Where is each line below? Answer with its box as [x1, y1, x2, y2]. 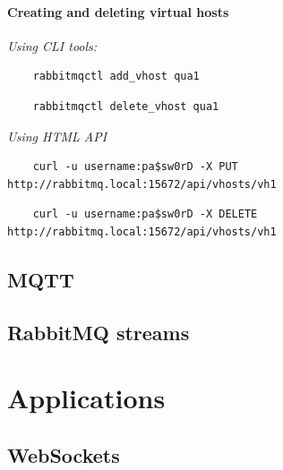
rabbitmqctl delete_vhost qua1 [32, 99, 219, 113]
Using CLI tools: [7, 36, 98, 55]
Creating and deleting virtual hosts [7, 2, 229, 21]
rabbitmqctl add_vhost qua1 [32, 70, 200, 83]
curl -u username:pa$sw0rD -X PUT [32, 160, 238, 174]
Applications [7, 380, 166, 416]
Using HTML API [7, 126, 107, 145]
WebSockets [7, 440, 120, 468]
